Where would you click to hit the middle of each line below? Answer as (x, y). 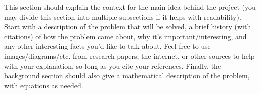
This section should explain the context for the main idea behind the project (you (130, 7)
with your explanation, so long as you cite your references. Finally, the (113, 66)
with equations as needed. (44, 85)
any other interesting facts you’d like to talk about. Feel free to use (107, 46)
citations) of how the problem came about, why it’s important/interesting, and (125, 36)
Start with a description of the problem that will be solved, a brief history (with (128, 26)
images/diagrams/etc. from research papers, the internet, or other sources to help (129, 56)
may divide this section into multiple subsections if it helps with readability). (123, 16)
